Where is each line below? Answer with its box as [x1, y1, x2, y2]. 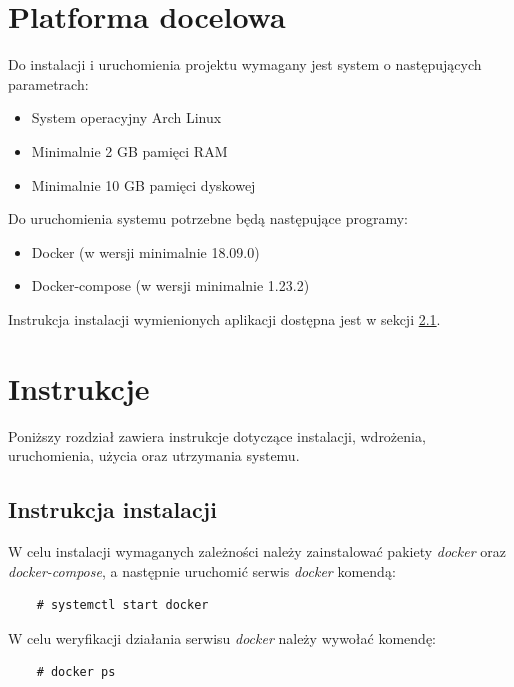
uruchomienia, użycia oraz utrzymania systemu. [8, 445, 300, 466]
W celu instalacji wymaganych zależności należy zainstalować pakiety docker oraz [8, 540, 506, 561]
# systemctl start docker [36, 598, 209, 613]
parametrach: [8, 73, 89, 94]
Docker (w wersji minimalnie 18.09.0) [31, 241, 260, 262]
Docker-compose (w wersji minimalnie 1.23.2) [31, 275, 310, 296]
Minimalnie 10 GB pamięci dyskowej [31, 174, 256, 195]
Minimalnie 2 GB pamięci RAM [31, 140, 228, 161]
